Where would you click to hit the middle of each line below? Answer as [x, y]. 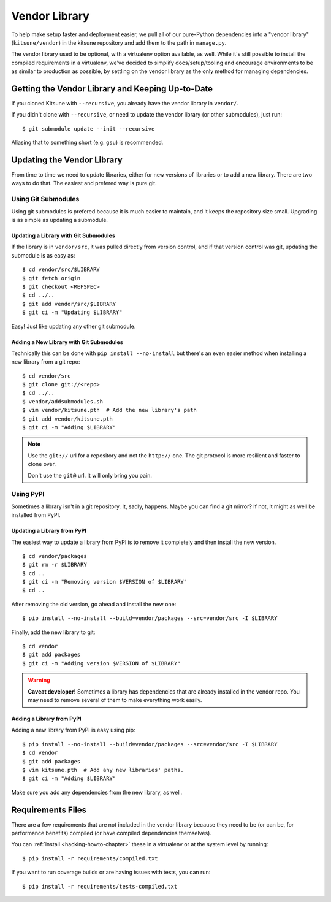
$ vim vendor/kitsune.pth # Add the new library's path [110, 410]
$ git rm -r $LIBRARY [55, 565]
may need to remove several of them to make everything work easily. [115, 700]
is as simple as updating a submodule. [60, 220]
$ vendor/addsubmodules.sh [63, 401]
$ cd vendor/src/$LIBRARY [61, 269]
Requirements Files [49, 810]
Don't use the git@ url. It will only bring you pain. [90, 475]
